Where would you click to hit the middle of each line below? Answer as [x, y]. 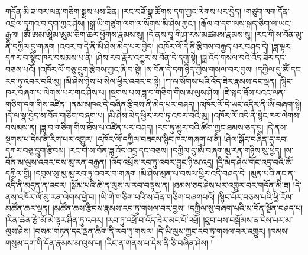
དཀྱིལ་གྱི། [18, 173]
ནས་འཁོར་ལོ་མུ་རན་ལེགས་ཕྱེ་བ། [51, 196]
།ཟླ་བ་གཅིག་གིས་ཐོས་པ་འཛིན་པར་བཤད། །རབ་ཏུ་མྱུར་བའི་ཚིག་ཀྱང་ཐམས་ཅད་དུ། [151, 127]
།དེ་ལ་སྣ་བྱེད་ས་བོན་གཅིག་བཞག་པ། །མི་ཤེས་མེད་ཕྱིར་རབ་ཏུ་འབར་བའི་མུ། [107, 115]
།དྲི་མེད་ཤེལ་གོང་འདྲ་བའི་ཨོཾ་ [255, 161]
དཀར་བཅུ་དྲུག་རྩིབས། [35, 150]
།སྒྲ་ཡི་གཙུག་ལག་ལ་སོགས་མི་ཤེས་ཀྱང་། [142, 23]
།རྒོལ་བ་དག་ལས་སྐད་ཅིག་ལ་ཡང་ [245, 23]
